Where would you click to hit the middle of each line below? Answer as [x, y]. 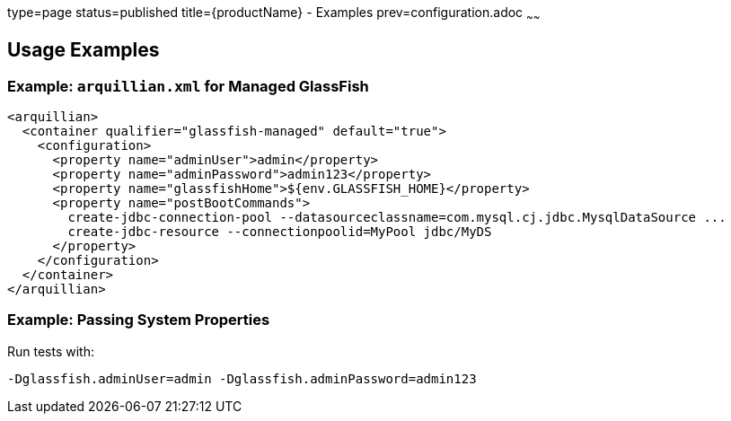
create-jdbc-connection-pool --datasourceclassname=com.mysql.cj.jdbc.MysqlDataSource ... [397, 218]
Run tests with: [51, 351]
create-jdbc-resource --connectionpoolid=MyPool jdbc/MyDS [280, 232]
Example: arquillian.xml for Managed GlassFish [188, 86]
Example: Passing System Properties [139, 320]
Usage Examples [84, 50]
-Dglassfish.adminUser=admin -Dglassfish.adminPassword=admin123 [242, 378]
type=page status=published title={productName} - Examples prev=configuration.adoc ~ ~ [274, 14]
